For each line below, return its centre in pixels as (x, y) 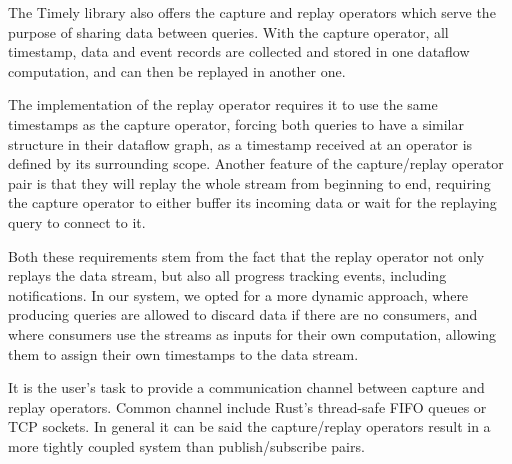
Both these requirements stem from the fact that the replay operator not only (246, 255)
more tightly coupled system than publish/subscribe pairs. (186, 445)
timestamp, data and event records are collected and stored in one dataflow (239, 51)
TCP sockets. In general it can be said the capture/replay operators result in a (249, 426)
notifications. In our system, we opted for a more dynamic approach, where (238, 294)
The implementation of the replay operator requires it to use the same (223, 104)
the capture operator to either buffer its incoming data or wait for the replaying (252, 202)
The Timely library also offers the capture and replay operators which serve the (252, 12)
